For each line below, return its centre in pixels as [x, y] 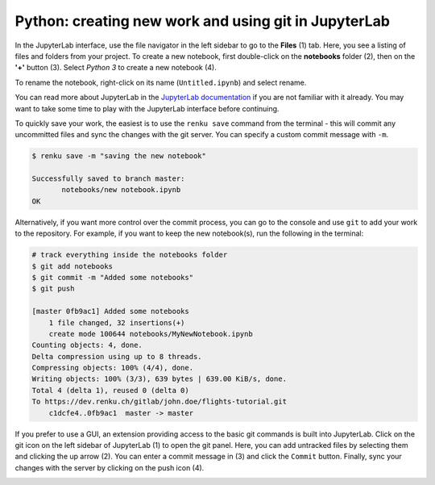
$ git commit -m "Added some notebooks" [112, 277]
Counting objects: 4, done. [87, 345]
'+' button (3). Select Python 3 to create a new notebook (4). [116, 68]
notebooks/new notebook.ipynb [121, 190]
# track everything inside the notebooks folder [130, 255]
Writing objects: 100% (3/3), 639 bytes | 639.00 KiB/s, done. [159, 379]
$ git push [53, 289]
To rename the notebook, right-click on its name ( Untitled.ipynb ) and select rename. [161, 82]
